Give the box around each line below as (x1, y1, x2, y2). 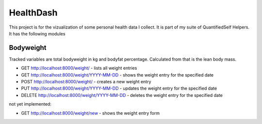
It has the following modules (9, 31, 65, 36)
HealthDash (9, 7, 58, 18)
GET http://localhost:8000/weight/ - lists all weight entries (21, 65, 137, 71)
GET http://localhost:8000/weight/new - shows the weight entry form (21, 110, 160, 116)
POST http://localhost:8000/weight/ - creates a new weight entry (21, 79, 151, 85)
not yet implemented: (9, 101, 52, 107)
